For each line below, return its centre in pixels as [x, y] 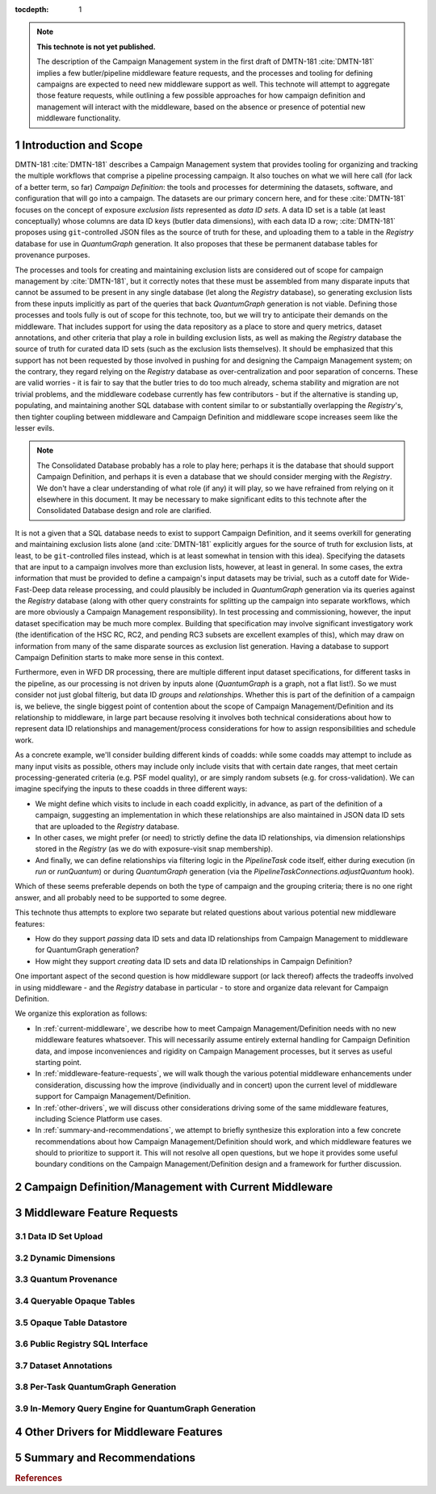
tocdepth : [32, 9]
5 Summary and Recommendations [105, 1458]
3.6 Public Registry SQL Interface [82, 1344]
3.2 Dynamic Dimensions [65, 1258]
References [39, 1479]
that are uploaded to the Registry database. [107, 826]
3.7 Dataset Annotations [64, 1366]
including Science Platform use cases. [99, 1118]
